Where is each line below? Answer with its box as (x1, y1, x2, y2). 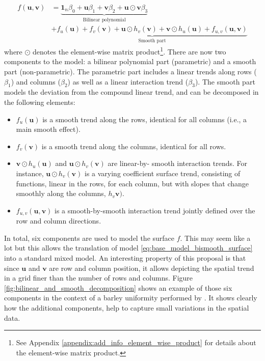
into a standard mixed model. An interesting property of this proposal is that (4, 253, 246, 263)
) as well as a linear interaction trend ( (67, 76, 189, 87)
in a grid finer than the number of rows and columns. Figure (4, 272, 193, 283)
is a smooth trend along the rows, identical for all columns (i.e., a (42, 114, 247, 124)
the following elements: (4, 97, 75, 107)
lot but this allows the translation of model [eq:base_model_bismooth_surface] (4, 242, 253, 253)
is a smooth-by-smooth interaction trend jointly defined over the (55, 205, 255, 215)
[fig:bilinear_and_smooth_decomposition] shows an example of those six (4, 282, 232, 293)
